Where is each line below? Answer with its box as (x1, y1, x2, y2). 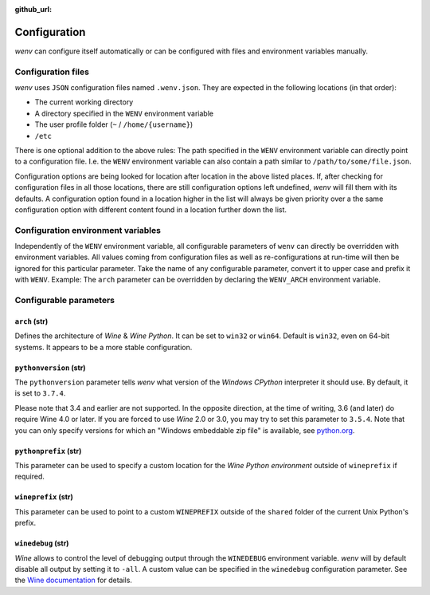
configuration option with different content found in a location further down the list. (14, 204, 287, 215)
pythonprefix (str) (14, 446, 82, 455)
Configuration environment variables (14, 224, 161, 235)
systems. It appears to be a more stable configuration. (14, 342, 193, 352)
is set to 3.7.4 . (14, 388, 66, 398)
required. (14, 471, 45, 482)
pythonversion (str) (14, 363, 87, 372)
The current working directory (34, 97, 134, 107)
